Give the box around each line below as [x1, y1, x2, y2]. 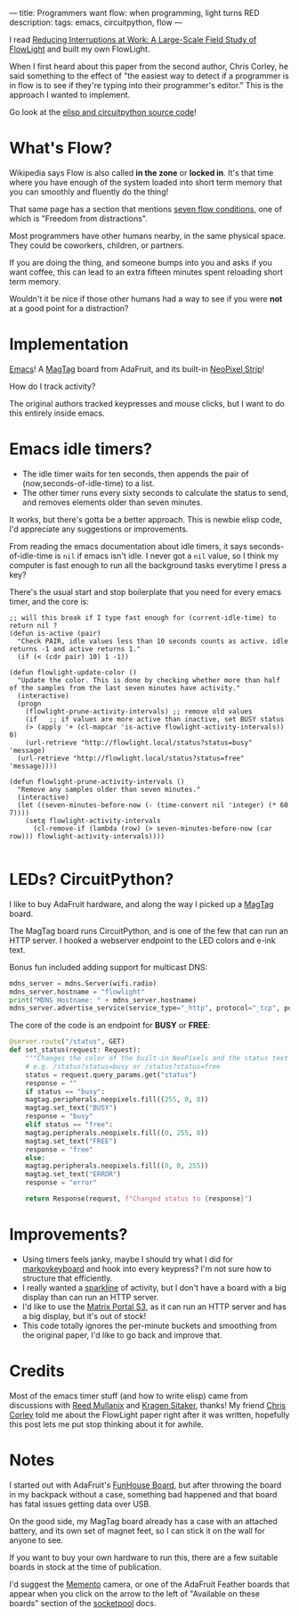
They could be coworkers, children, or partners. [9, 240, 185, 251]
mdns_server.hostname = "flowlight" [9, 987, 145, 996]
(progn [17, 699, 42, 708]
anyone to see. [9, 1534, 64, 1546]
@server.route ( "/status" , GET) [9, 1037, 125, 1046]
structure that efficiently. [21, 1273, 113, 1283]
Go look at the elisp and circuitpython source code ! [9, 107, 198, 117]
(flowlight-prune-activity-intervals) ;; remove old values [25, 706, 253, 716]
